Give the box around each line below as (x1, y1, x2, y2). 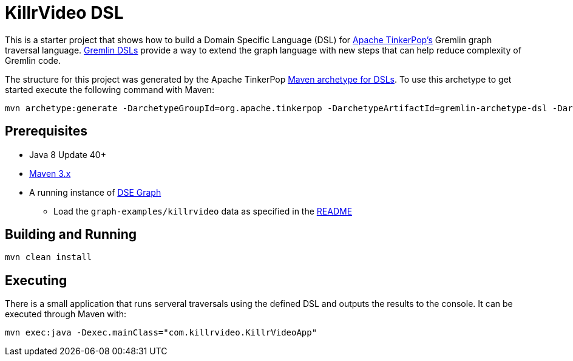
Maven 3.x (29, 168, 71, 179)
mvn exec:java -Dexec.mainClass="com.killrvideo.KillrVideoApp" (5, 328, 317, 338)
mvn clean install (5, 252, 92, 263)
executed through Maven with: (5, 309, 127, 320)
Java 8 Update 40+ (29, 149, 106, 160)
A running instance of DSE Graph (29, 187, 161, 198)
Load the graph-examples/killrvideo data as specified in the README (53, 205, 353, 216)
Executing (5, 272, 67, 288)
